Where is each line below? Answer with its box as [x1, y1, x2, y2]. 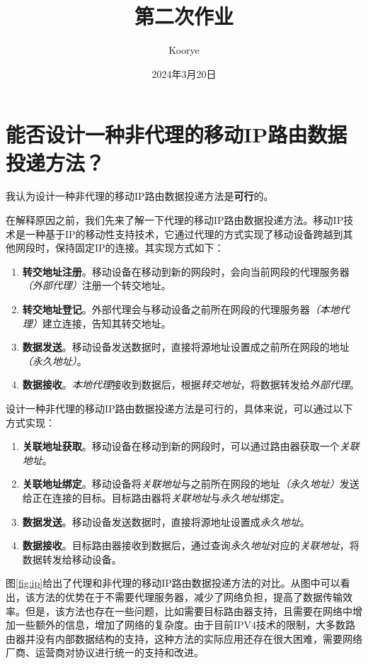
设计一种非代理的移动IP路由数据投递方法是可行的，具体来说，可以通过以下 [6, 400, 353, 415]
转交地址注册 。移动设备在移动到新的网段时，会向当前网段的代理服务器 [22, 264, 350, 278]
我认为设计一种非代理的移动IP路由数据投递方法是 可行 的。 [6, 188, 274, 203]
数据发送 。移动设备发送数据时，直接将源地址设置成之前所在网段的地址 [22, 339, 350, 354]
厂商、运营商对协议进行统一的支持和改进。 [6, 645, 204, 660]
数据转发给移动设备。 [22, 551, 122, 566]
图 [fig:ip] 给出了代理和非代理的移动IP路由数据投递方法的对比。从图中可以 [6, 575, 340, 590]
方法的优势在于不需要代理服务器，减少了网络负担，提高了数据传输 [35, 589, 343, 604]
